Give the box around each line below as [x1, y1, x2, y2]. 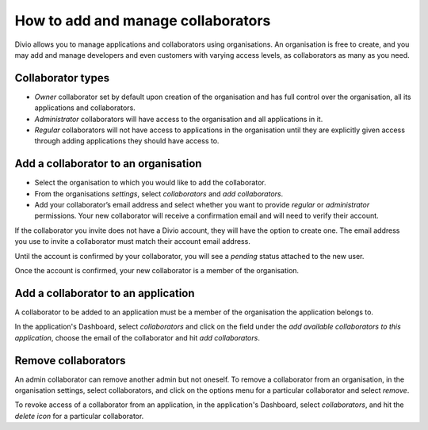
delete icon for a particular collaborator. [14, 411, 144, 420]
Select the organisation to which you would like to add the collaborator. [34, 178, 266, 188]
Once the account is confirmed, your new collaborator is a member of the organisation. [14, 266, 300, 276]
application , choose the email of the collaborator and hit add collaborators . [14, 333, 261, 342]
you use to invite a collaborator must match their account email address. [14, 237, 251, 246]
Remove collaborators [14, 353, 126, 367]
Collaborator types [14, 71, 110, 85]
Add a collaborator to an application [14, 286, 195, 300]
